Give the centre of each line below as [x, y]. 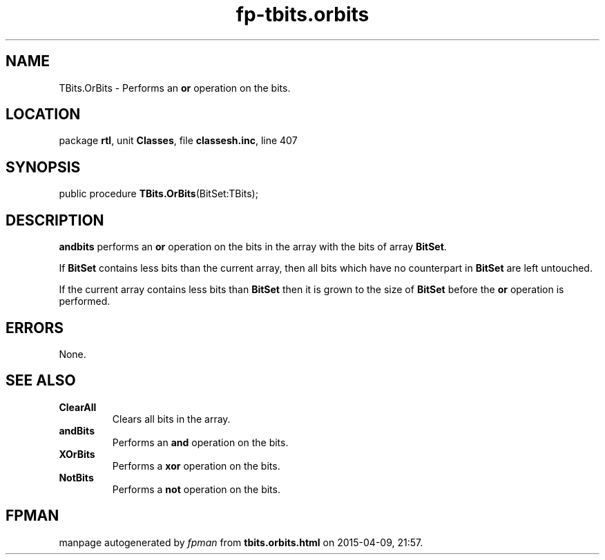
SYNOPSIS [43, 167]
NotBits [76, 477]
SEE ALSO [41, 381]
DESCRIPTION [55, 220]
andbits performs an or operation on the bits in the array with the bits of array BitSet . [253, 247]
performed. [85, 301]
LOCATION [43, 114]
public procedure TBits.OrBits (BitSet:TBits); [159, 194]
